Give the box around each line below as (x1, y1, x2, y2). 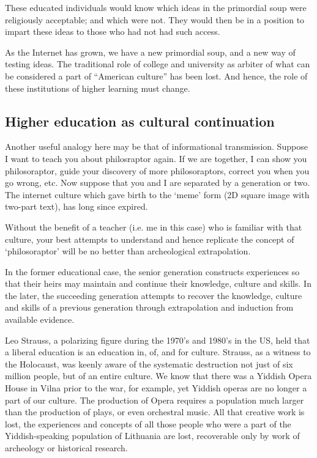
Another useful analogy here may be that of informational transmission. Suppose (5, 140, 308, 153)
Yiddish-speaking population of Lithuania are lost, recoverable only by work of (5, 429, 300, 442)
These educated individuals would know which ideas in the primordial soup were (5, 1, 307, 13)
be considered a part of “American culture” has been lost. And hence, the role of (5, 69, 308, 82)
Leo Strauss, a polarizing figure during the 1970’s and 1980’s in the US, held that (5, 333, 310, 346)
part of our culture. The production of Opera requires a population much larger (5, 393, 304, 406)
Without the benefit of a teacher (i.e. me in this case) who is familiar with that (5, 220, 302, 233)
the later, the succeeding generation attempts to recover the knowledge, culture (5, 289, 302, 301)
